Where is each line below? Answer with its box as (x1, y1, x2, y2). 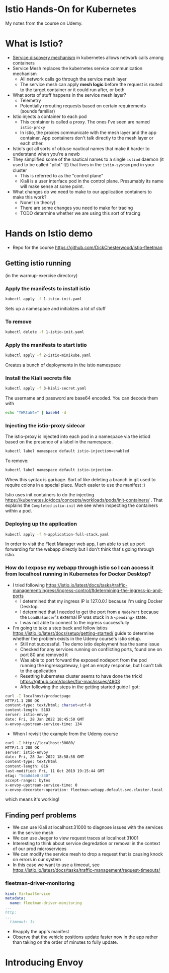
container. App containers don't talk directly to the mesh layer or (20, 135, 154, 141)
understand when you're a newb (12, 151, 80, 157)
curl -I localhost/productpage (5, 693, 71, 698)
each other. (20, 140, 44, 146)
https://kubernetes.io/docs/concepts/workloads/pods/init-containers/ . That (5, 497, 163, 503)
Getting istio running (5, 259, 71, 268)
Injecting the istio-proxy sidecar (5, 422, 86, 429)
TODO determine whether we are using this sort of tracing (20, 210, 141, 216)
